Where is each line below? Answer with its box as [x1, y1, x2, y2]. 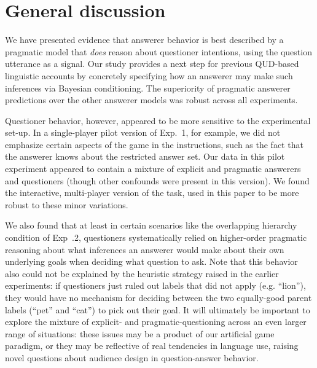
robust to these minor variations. [5, 198, 128, 211]
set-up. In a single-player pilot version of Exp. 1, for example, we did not [5, 126, 281, 139]
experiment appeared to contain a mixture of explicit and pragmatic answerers [5, 162, 301, 175]
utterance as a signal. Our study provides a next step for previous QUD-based [5, 57, 299, 70]
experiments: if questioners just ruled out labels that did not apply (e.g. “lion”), [5, 279, 306, 292]
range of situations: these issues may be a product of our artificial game [5, 327, 275, 340]
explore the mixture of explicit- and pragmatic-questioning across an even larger [5, 315, 307, 328]
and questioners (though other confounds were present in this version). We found [5, 174, 310, 187]
